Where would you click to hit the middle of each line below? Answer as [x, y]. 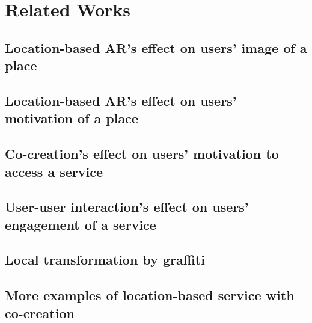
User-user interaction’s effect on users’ [127, 207]
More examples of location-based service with [150, 295]
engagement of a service [81, 224]
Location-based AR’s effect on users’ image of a [156, 47]
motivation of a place [72, 118]
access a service [54, 171]
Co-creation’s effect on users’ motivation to [142, 154]
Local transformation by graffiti [105, 260]
